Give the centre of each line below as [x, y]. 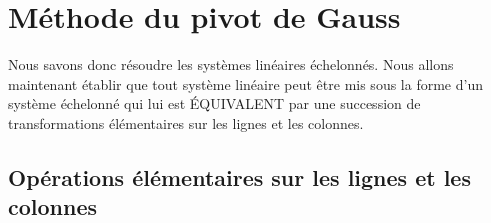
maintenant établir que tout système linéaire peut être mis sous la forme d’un [245, 83]
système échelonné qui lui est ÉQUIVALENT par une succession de [214, 103]
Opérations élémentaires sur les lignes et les [239, 176]
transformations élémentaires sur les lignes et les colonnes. [186, 122]
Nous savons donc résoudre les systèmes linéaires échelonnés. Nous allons [231, 64]
